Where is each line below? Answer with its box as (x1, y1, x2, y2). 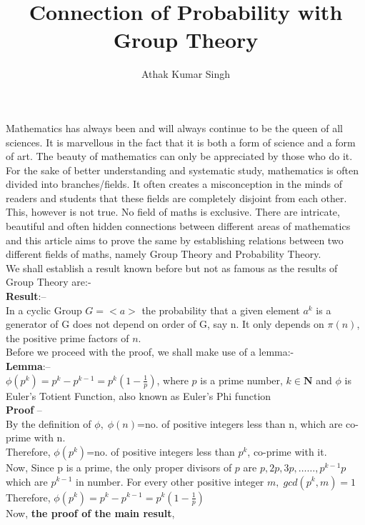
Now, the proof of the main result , (6, 505, 175, 520)
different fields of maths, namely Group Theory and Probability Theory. (6, 246, 321, 261)
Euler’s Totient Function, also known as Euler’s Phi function (6, 388, 271, 403)
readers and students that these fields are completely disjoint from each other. (6, 190, 347, 205)
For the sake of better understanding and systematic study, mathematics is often (6, 162, 359, 177)
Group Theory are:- (6, 274, 91, 289)
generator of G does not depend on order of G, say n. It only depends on (6, 316, 324, 331)
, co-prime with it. (247, 444, 327, 459)
